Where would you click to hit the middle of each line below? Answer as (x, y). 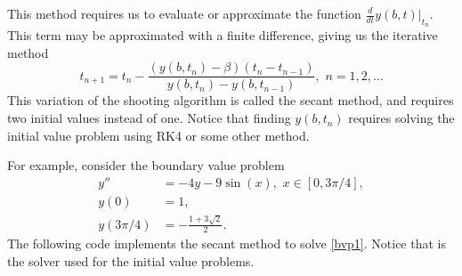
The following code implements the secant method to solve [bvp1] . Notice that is (227, 244)
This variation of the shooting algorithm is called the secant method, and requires (231, 100)
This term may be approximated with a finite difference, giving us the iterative (223, 35)
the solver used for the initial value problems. (131, 261)
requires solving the (401, 118)
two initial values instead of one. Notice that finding (149, 118)
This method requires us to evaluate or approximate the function (184, 13)
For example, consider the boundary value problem (146, 165)
